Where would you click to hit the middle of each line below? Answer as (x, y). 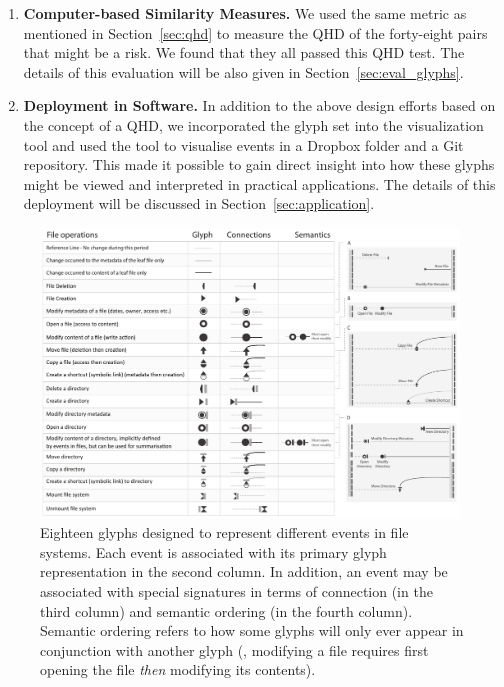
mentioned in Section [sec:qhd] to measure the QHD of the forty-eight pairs (255, 32)
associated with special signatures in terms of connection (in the (236, 590)
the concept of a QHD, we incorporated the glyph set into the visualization (253, 124)
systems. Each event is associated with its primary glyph (213, 551)
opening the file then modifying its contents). (178, 669)
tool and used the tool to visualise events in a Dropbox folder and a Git (243, 144)
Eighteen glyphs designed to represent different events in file (224, 532)
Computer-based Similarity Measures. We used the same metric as (245, 13)
